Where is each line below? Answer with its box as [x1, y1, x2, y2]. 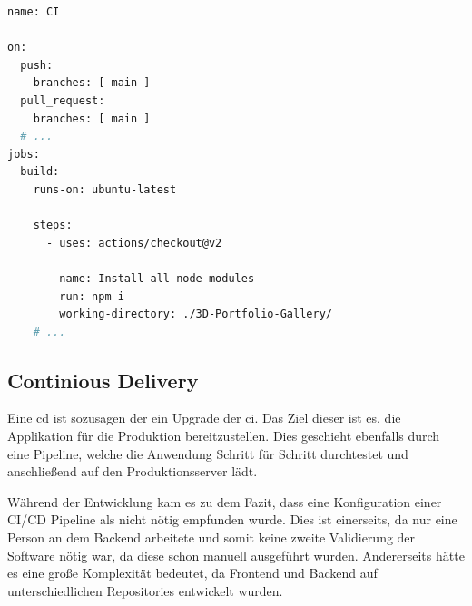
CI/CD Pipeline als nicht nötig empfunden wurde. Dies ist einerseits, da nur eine [7, 510, 457, 529]
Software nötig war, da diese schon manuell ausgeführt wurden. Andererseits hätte [7, 545, 465, 564]
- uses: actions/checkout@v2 [45, 236, 222, 249]
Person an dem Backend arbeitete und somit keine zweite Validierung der [7, 528, 416, 547]
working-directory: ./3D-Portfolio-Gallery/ [59, 308, 332, 321]
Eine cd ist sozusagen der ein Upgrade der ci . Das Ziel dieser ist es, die [7, 408, 401, 427]
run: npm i [59, 289, 124, 303]
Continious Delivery [7, 366, 199, 394]
